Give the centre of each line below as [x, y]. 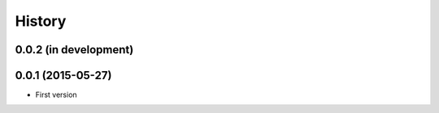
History [41, 21]
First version [56, 95]
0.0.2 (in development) [74, 50]
